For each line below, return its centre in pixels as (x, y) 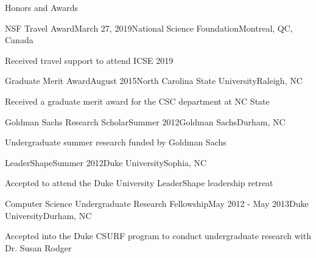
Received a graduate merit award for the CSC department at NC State (137, 101)
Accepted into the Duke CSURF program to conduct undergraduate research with (158, 236)
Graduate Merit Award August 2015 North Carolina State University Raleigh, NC (154, 81)
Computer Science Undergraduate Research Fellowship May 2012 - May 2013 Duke (157, 203)
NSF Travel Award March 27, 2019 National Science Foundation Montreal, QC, (149, 28)
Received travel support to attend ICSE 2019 (89, 60)
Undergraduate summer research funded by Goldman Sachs (116, 142)
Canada (19, 40)
